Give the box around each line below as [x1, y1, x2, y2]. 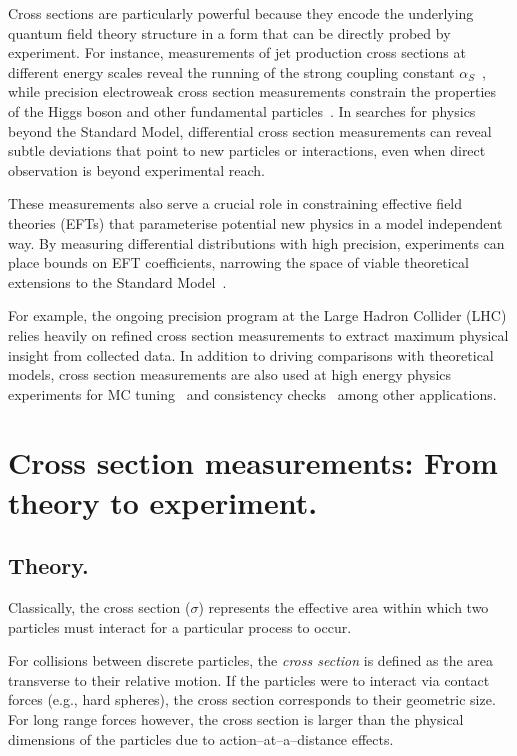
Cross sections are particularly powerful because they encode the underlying [8, 3, 474, 23]
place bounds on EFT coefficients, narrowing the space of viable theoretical [8, 252, 469, 273]
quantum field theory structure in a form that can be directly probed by [8, 22, 451, 43]
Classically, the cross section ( [8, 597, 191, 618]
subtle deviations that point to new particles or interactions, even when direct [8, 140, 486, 161]
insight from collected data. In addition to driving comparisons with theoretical [8, 344, 494, 365]
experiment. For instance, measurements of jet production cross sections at [8, 42, 466, 63]
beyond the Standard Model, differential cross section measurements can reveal [8, 120, 492, 141]
